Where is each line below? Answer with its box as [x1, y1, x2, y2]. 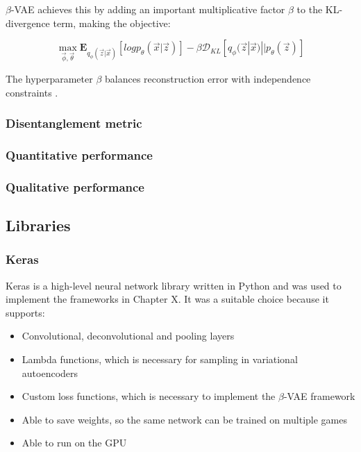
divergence [6, 15, 50, 30]
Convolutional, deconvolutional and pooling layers [22, 328, 235, 343]
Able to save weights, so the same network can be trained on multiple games [22, 412, 348, 426]
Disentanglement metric [6, 115, 142, 132]
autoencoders [22, 365, 78, 380]
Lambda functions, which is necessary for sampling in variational [22, 352, 298, 367]
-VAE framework [283, 389, 355, 403]
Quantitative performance [6, 146, 153, 163]
